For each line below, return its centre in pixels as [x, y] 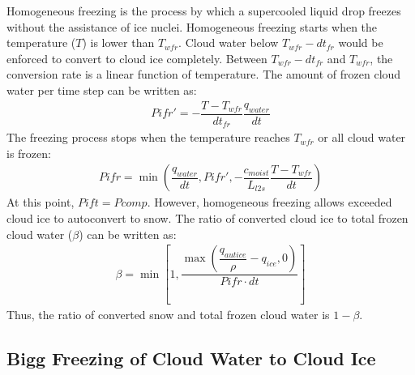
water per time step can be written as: [102, 89]
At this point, [41, 202]
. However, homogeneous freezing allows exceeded [270, 202]
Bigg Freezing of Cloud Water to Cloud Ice [191, 358]
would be [361, 43]
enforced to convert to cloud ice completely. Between [137, 58]
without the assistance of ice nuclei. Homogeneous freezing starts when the [192, 26]
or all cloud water [362, 137]
